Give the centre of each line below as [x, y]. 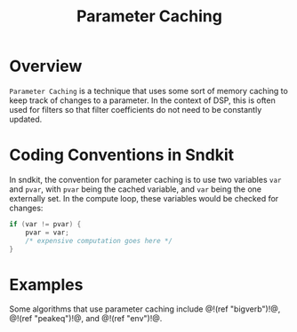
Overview [46, 66]
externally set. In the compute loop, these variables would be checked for [144, 198]
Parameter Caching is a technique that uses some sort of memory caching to [149, 91]
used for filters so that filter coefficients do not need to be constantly [136, 109]
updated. [26, 119]
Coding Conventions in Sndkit [122, 155]
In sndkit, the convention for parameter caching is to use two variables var [145, 179]
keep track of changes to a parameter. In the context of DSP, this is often [142, 100]
